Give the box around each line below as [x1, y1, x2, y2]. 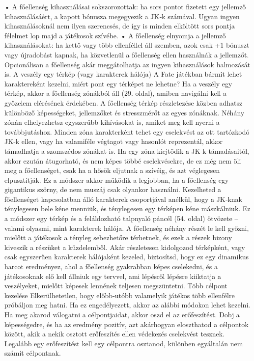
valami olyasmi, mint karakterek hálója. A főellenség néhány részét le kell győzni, [4, 222, 249, 233]
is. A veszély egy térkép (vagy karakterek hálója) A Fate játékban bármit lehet [4, 69, 242, 79]
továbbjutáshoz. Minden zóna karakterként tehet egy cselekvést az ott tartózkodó [4, 126, 250, 137]
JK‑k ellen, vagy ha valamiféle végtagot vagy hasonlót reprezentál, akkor [4, 136, 223, 146]
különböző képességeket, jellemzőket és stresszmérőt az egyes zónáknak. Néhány [4, 107, 245, 117]
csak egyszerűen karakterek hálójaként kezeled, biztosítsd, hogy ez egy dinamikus [4, 251, 249, 262]
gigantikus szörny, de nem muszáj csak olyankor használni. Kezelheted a [4, 184, 222, 194]
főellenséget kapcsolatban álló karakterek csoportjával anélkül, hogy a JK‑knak [4, 194, 242, 204]
